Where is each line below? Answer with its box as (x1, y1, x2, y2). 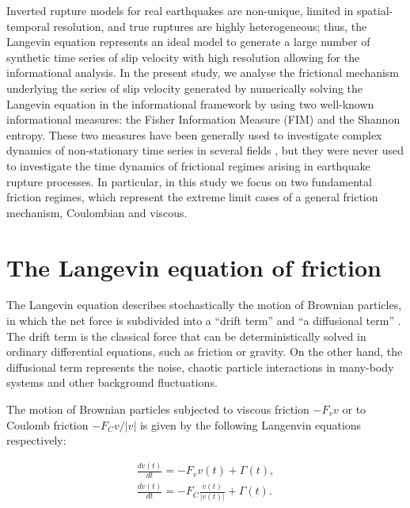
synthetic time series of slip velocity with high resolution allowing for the (6, 48, 360, 65)
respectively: (6, 432, 66, 449)
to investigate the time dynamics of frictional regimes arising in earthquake (6, 157, 370, 174)
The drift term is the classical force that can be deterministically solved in (6, 327, 366, 344)
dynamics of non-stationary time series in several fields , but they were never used (6, 142, 404, 159)
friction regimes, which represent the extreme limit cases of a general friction (6, 189, 378, 205)
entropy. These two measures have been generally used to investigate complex (6, 126, 382, 143)
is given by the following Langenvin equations (139, 416, 362, 433)
